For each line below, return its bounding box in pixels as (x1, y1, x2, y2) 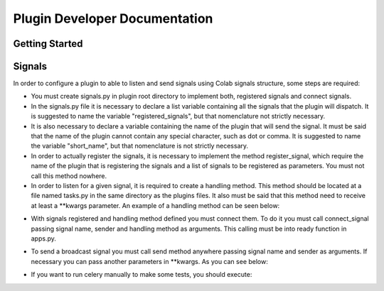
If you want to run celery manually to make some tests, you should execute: (31, 270, 252, 279)
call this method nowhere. (31, 171, 107, 180)
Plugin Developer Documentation (13, 11, 213, 26)
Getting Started (13, 38, 83, 50)
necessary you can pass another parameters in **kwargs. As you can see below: (31, 257, 268, 265)
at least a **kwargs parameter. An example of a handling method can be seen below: (31, 201, 280, 209)
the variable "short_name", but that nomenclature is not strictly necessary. (31, 142, 249, 150)
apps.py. (31, 234, 57, 243)
